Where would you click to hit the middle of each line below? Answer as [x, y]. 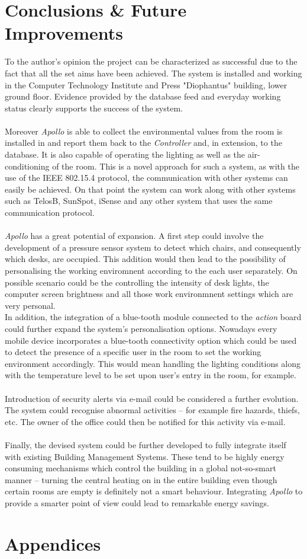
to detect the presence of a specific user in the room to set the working [133, 352]
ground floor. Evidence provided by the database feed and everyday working [143, 96]
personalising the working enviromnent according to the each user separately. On [151, 270]
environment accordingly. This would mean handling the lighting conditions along [153, 363]
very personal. [30, 305]
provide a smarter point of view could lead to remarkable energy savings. [137, 502]
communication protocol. [50, 213]
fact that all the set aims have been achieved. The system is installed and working [153, 73]
